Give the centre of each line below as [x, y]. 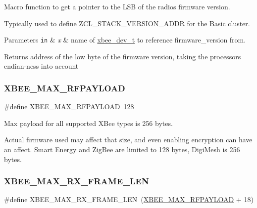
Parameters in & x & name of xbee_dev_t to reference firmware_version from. [125, 40]
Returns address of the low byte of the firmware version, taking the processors [123, 56]
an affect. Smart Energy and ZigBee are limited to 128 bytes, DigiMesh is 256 [122, 149]
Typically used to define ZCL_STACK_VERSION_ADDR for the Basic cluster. [127, 23]
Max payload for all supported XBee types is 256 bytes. [88, 123]
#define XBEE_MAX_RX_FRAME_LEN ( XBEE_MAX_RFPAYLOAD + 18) [129, 199]
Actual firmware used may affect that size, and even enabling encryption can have [128, 140]
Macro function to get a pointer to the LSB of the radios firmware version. [117, 6]
